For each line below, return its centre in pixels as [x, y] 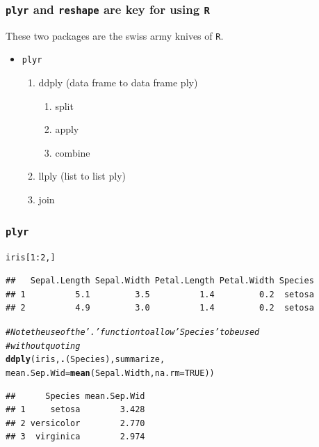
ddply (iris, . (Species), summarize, [85, 360]
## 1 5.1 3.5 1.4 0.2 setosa [160, 294]
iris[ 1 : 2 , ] [31, 258]
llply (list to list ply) [82, 176]
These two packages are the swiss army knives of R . [115, 35]
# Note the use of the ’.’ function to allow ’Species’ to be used [133, 332]
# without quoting [43, 346]
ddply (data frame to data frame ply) [118, 83]
